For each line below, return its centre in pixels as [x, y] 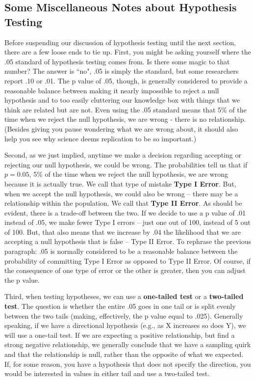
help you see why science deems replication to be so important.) [101, 138]
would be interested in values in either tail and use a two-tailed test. [107, 373]
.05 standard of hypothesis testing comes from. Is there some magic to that [117, 61]
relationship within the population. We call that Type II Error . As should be [123, 203]
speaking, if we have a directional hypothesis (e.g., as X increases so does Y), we [125, 325]
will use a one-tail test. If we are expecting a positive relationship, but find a [120, 335]
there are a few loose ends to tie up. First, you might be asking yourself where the [128, 52]
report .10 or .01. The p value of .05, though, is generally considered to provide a [126, 80]
